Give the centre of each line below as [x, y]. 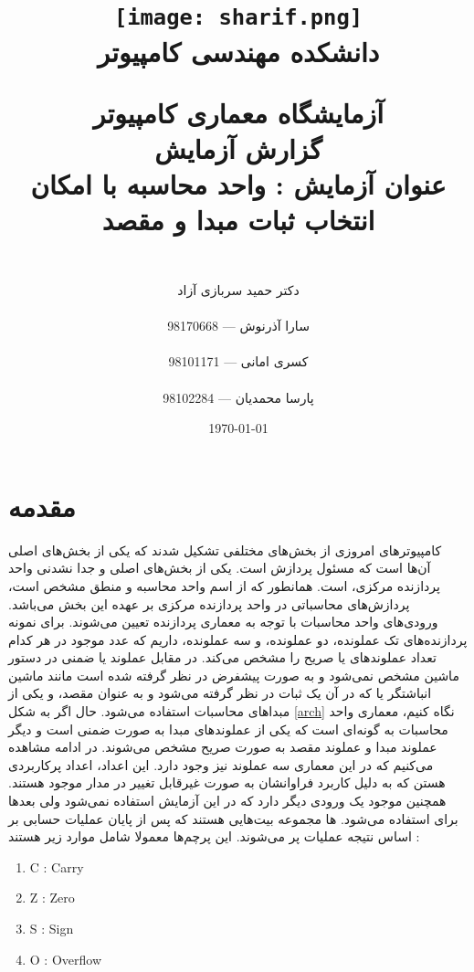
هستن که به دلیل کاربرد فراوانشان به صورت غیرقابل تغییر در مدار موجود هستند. [227, 782]
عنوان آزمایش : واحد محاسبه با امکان [238, 184]
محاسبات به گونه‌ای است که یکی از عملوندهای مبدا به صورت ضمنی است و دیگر [228, 729]
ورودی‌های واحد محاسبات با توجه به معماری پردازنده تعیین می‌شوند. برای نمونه [223, 622]
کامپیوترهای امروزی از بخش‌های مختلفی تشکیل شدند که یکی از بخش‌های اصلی [225, 549]
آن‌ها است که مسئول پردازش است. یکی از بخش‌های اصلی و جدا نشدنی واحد [220, 568]
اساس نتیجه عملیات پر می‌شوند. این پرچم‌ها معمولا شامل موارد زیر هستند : [214, 836]
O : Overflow [66, 959]
